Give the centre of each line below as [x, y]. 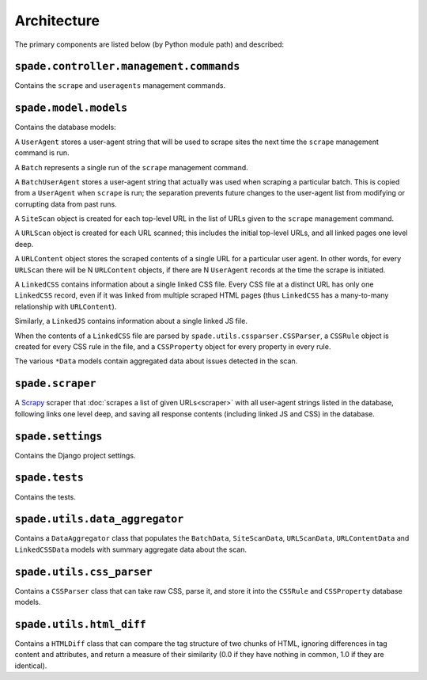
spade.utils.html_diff [80, 624]
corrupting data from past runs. [66, 204]
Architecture [57, 21]
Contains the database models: [65, 127]
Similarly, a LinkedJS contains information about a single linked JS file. [131, 321]
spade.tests [49, 478]
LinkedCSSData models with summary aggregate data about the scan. [130, 549]
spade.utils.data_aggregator [99, 519]
